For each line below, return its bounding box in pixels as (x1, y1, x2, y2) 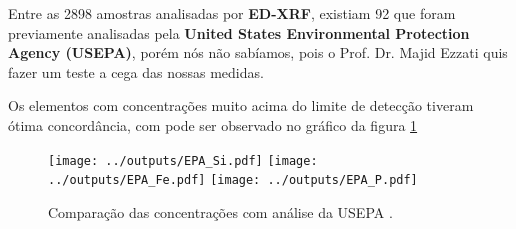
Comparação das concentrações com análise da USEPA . (48, 201, 393, 222)
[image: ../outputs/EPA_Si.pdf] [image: (48, 153, 318, 168)
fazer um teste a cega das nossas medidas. (8, 61, 264, 82)
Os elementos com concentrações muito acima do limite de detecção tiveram (8, 95, 474, 116)
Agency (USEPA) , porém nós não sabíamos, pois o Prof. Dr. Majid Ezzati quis (8, 42, 508, 63)
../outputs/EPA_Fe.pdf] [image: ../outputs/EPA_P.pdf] (48, 173, 418, 188)
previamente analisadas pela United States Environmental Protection (8, 22, 470, 43)
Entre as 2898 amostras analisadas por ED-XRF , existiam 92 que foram (8, 3, 456, 23)
